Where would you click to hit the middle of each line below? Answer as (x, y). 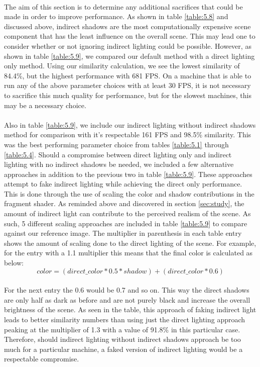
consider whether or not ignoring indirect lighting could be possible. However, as (128, 45)
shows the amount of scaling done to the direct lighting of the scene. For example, (130, 243)
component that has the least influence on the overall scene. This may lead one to (130, 36)
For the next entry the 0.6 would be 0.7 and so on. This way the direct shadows (127, 290)
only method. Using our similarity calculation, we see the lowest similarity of (122, 66)
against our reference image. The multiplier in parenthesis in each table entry (123, 233)
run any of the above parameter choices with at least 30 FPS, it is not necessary (127, 85)
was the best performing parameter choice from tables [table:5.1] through (116, 144)
